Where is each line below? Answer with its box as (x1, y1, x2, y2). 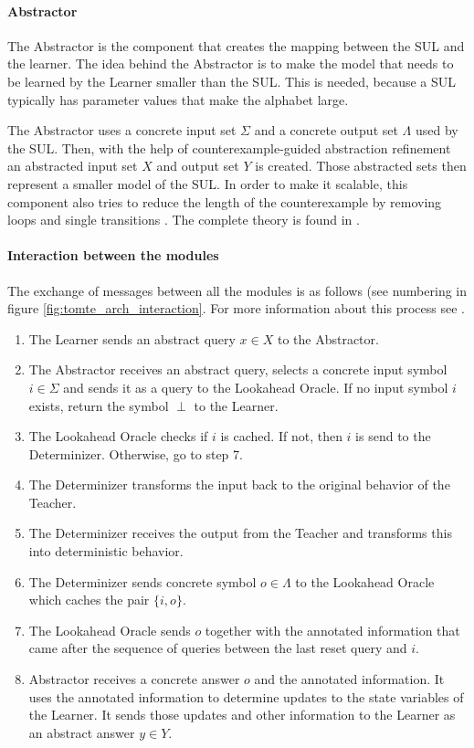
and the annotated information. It (254, 669, 445, 689)
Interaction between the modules (7, 246, 219, 265)
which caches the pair (28, 590, 150, 609)
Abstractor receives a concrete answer (28, 669, 240, 689)
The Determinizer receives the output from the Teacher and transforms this (28, 523, 452, 543)
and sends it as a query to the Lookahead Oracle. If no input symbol (63, 377, 448, 396)
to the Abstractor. (277, 329, 379, 348)
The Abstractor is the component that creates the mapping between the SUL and (7, 36, 465, 55)
